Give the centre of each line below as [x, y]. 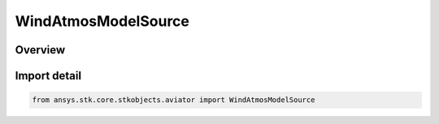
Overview [40, 50]
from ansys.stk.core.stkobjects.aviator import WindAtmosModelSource [174, 100]
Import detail [48, 76]
